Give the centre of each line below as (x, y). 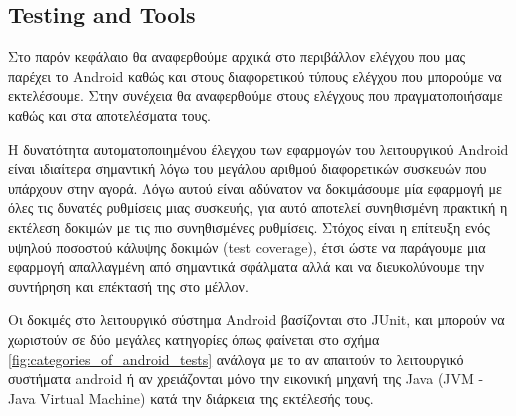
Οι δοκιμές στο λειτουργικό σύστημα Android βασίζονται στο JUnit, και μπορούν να (256, 319)
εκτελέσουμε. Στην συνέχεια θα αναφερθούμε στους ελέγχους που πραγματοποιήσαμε (255, 95)
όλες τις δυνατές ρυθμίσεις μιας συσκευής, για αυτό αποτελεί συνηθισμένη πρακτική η (258, 207)
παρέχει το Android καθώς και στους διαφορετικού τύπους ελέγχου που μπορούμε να (255, 75)
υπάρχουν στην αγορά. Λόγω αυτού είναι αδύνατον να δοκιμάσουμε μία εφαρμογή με (255, 187)
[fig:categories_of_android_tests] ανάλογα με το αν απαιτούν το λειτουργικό (236, 358)
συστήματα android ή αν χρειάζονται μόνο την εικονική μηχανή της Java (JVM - (246, 378)
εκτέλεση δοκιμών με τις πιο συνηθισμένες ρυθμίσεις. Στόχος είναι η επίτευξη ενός (249, 226)
